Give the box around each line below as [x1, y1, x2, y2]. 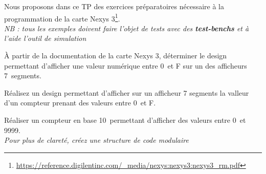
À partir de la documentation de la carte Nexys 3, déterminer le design [4, 50, 227, 61]
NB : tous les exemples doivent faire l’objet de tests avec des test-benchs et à [4, 23, 249, 33]
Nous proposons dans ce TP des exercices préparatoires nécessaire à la [4, 1, 224, 11]
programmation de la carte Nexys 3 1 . [4, 11, 120, 24]
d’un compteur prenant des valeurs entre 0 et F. [4, 97, 156, 108]
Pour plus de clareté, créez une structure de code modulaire [4, 135, 189, 145]
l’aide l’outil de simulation [4, 33, 86, 43]
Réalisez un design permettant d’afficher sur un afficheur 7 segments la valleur [4, 87, 249, 98]
